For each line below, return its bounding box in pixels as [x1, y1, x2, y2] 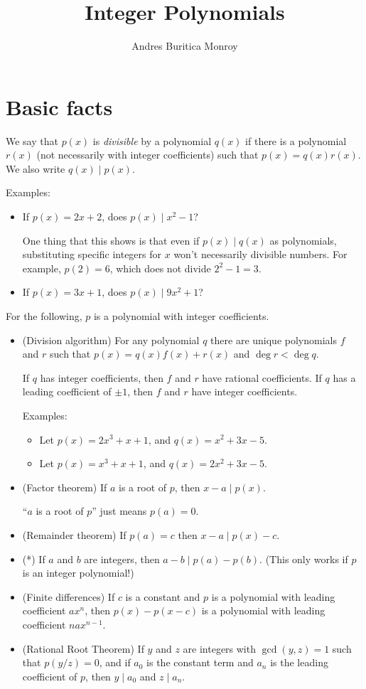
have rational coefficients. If [202, 370, 322, 385]
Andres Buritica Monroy [131, 38, 238, 53]
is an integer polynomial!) [22, 565, 134, 580]
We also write [6, 161, 65, 176]
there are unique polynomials [210, 332, 337, 347]
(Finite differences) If [22, 589, 115, 604]
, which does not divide [109, 260, 211, 275]
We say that [6, 133, 58, 148]
